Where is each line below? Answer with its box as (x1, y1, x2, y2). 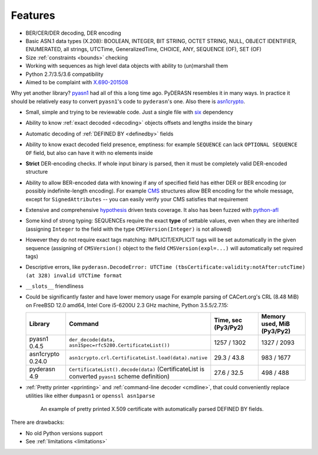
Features (11, 9, 55, 22)
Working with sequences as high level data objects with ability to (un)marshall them (25, 62, 228, 69)
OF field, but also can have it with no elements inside (25, 149, 153, 156)
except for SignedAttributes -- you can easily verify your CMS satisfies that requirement (25, 195, 249, 202)
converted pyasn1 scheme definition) (68, 373, 170, 381)
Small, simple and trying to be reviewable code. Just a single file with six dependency (25, 109, 234, 116)
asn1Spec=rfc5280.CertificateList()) (68, 342, 170, 348)
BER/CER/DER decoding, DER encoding (25, 29, 121, 36)
